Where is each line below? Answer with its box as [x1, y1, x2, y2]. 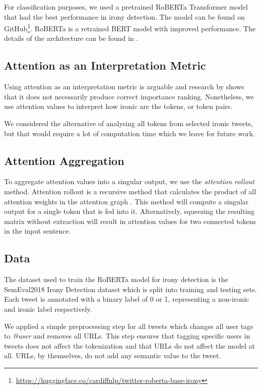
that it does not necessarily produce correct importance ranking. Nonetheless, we [4, 91, 254, 101]
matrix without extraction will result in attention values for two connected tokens [4, 215, 256, 226]
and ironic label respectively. [4, 303, 92, 314]
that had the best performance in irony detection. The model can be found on [4, 11, 245, 22]
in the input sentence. [4, 226, 71, 236]
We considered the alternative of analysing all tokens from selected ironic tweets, [4, 118, 253, 129]
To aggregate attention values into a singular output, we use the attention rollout [4, 176, 255, 187]
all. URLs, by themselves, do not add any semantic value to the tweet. [4, 350, 221, 361]
